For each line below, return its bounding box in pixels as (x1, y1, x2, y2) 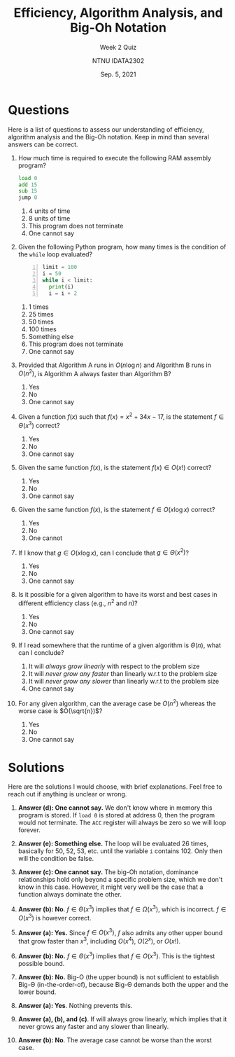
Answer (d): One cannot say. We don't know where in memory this (17, 803, 213, 812)
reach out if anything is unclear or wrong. (8, 790, 127, 799)
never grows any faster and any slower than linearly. (17, 1022, 169, 1030)
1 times (28, 303, 50, 311)
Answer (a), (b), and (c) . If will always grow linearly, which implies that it (17, 1014, 227, 1023)
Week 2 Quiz (99, 43, 137, 51)
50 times (28, 317, 55, 326)
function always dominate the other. (17, 890, 122, 899)
